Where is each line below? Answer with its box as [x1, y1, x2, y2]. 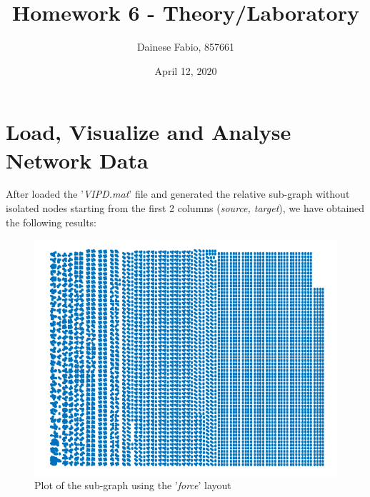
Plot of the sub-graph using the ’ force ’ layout [34, 478, 231, 493]
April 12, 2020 [154, 63, 217, 78]
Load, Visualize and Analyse [6, 117, 291, 146]
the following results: [6, 214, 96, 229]
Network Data [6, 145, 149, 174]
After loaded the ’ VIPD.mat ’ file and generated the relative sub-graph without [6, 186, 350, 201]
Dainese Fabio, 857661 [136, 39, 235, 54]
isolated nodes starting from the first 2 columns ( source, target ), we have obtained [6, 201, 365, 216]
